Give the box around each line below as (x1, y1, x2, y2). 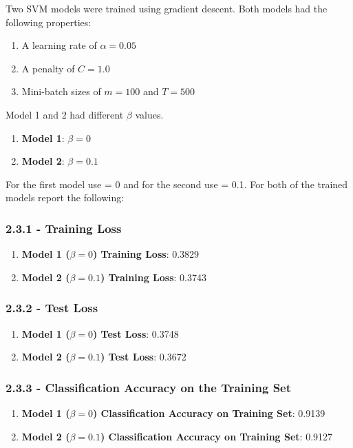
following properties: (6, 14, 92, 29)
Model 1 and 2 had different (6, 107, 124, 121)
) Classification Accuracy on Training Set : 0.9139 (93, 405, 325, 420)
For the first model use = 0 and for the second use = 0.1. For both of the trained (6, 176, 348, 191)
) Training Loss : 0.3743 (100, 269, 206, 284)
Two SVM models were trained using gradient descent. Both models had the (6, 1, 328, 15)
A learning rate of (21, 38, 97, 52)
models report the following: (6, 190, 125, 205)
